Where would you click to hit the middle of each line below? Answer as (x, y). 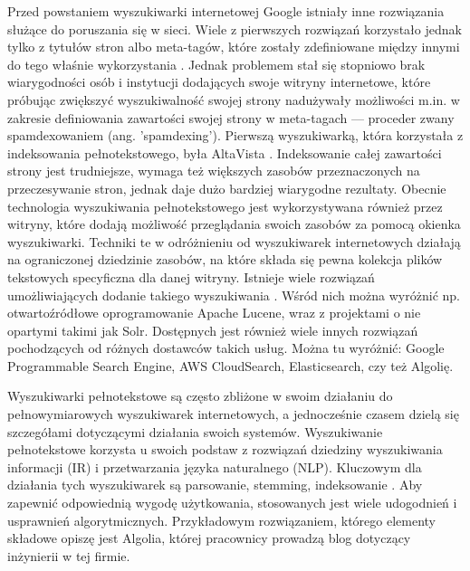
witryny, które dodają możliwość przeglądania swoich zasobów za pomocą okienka (234, 224)
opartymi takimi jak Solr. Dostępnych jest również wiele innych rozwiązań (213, 330)
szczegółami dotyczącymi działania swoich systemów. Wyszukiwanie (195, 431)
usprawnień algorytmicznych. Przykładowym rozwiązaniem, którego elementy (221, 520)
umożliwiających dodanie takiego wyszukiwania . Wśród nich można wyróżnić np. (234, 295)
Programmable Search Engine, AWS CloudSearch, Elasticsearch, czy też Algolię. (230, 365)
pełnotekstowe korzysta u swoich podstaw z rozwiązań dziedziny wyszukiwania (225, 449)
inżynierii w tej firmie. (69, 555)
